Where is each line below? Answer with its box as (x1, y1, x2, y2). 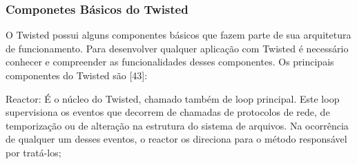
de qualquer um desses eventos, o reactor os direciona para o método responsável (6, 132, 347, 146)
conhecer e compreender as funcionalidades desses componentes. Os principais (6, 54, 334, 69)
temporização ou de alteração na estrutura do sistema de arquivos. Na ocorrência (6, 118, 349, 132)
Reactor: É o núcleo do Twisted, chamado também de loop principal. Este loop (6, 91, 340, 105)
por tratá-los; (6, 145, 61, 159)
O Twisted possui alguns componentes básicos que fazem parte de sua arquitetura (6, 28, 351, 42)
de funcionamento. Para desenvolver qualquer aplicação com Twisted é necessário (6, 41, 349, 55)
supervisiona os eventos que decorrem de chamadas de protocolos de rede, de (6, 105, 330, 119)
